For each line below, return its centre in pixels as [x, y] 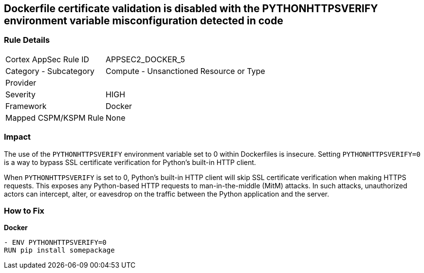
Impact [18, 137]
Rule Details [27, 40]
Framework [26, 106]
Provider [21, 82]
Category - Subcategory [50, 71]
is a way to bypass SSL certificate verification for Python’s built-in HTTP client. [130, 162]
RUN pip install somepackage [59, 250]
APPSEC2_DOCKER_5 [145, 59]
